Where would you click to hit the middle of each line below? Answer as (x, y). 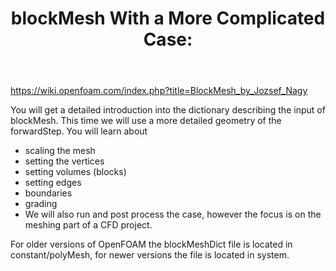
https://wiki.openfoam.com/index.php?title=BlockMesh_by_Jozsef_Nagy (159, 91)
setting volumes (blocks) (75, 172)
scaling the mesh (60, 151)
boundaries (48, 193)
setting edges (53, 183)
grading (41, 204)
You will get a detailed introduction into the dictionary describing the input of (168, 110)
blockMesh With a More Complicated (168, 18)
